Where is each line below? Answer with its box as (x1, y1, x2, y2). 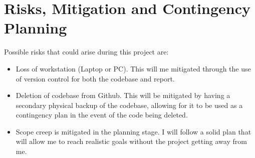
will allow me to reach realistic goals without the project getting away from (16, 136, 247, 146)
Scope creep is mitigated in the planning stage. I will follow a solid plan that (16, 126, 251, 136)
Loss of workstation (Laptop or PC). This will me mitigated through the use (16, 63, 251, 73)
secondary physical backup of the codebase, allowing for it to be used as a (16, 99, 243, 110)
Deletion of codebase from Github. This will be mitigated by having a (16, 90, 230, 100)
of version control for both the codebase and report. (16, 73, 175, 83)
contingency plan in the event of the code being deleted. (16, 109, 188, 120)
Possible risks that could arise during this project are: (4, 46, 169, 57)
